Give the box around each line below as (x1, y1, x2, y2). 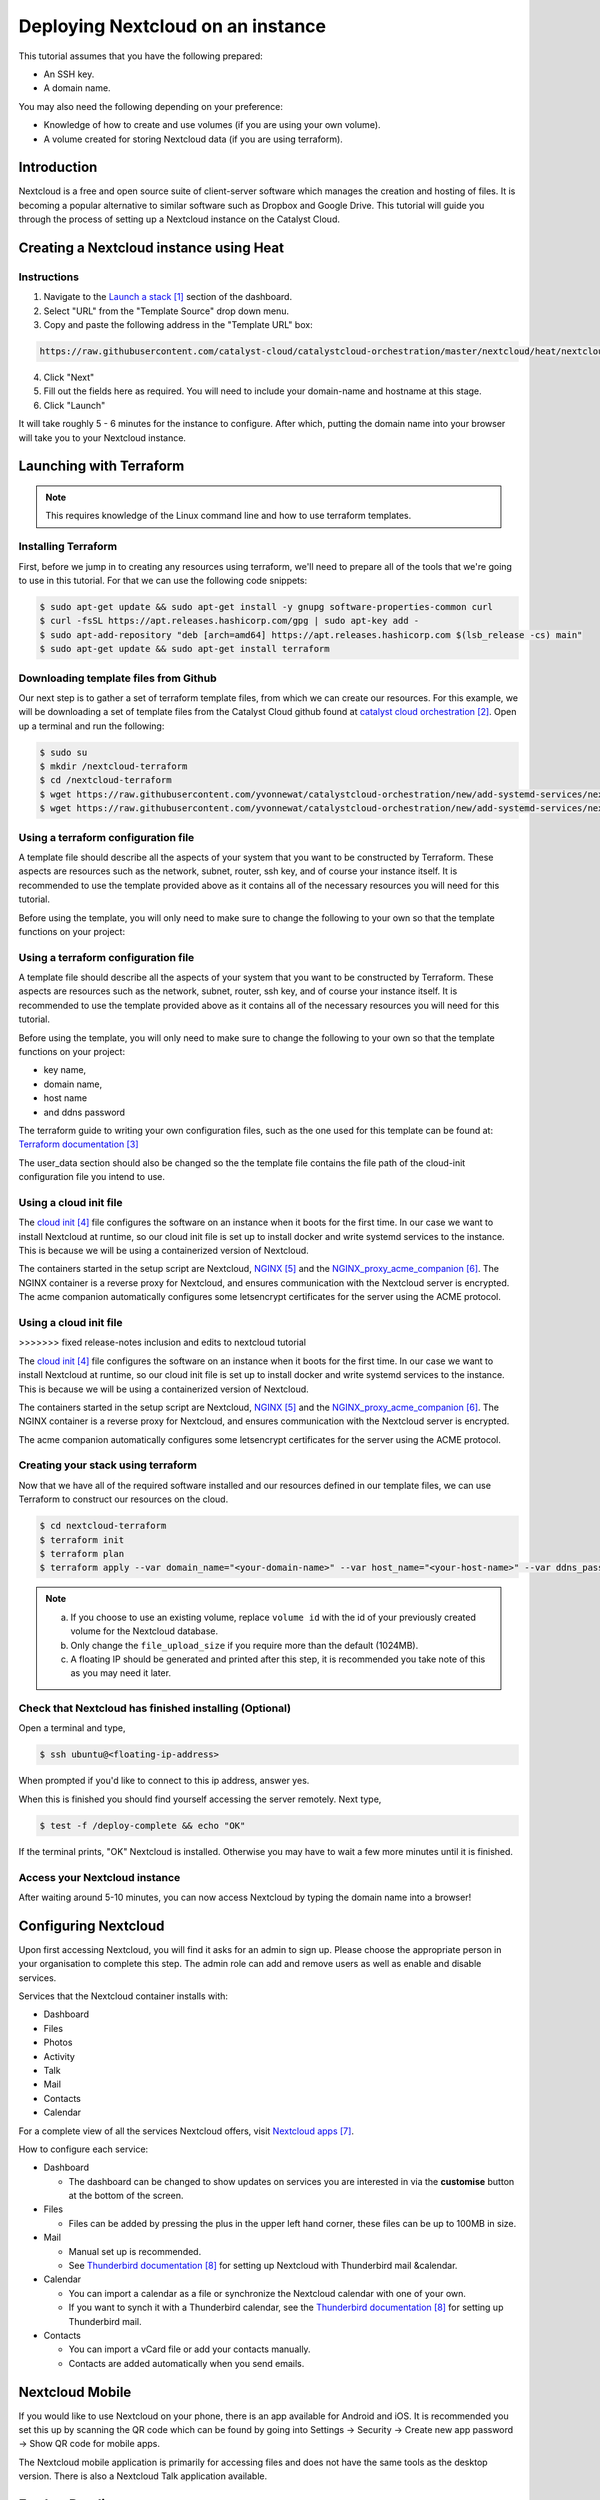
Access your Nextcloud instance (18, 1870, 181, 1884)
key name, (43, 1064, 87, 1076)
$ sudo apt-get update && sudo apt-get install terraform (39, 643, 330, 655)
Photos (43, 2036, 73, 2049)
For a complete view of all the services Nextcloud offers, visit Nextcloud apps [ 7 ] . (18, 2125, 355, 2137)
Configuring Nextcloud (18, 1917, 165, 1934)
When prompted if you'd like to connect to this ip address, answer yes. (18, 1775, 310, 1787)
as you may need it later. (70, 1667, 172, 1679)
